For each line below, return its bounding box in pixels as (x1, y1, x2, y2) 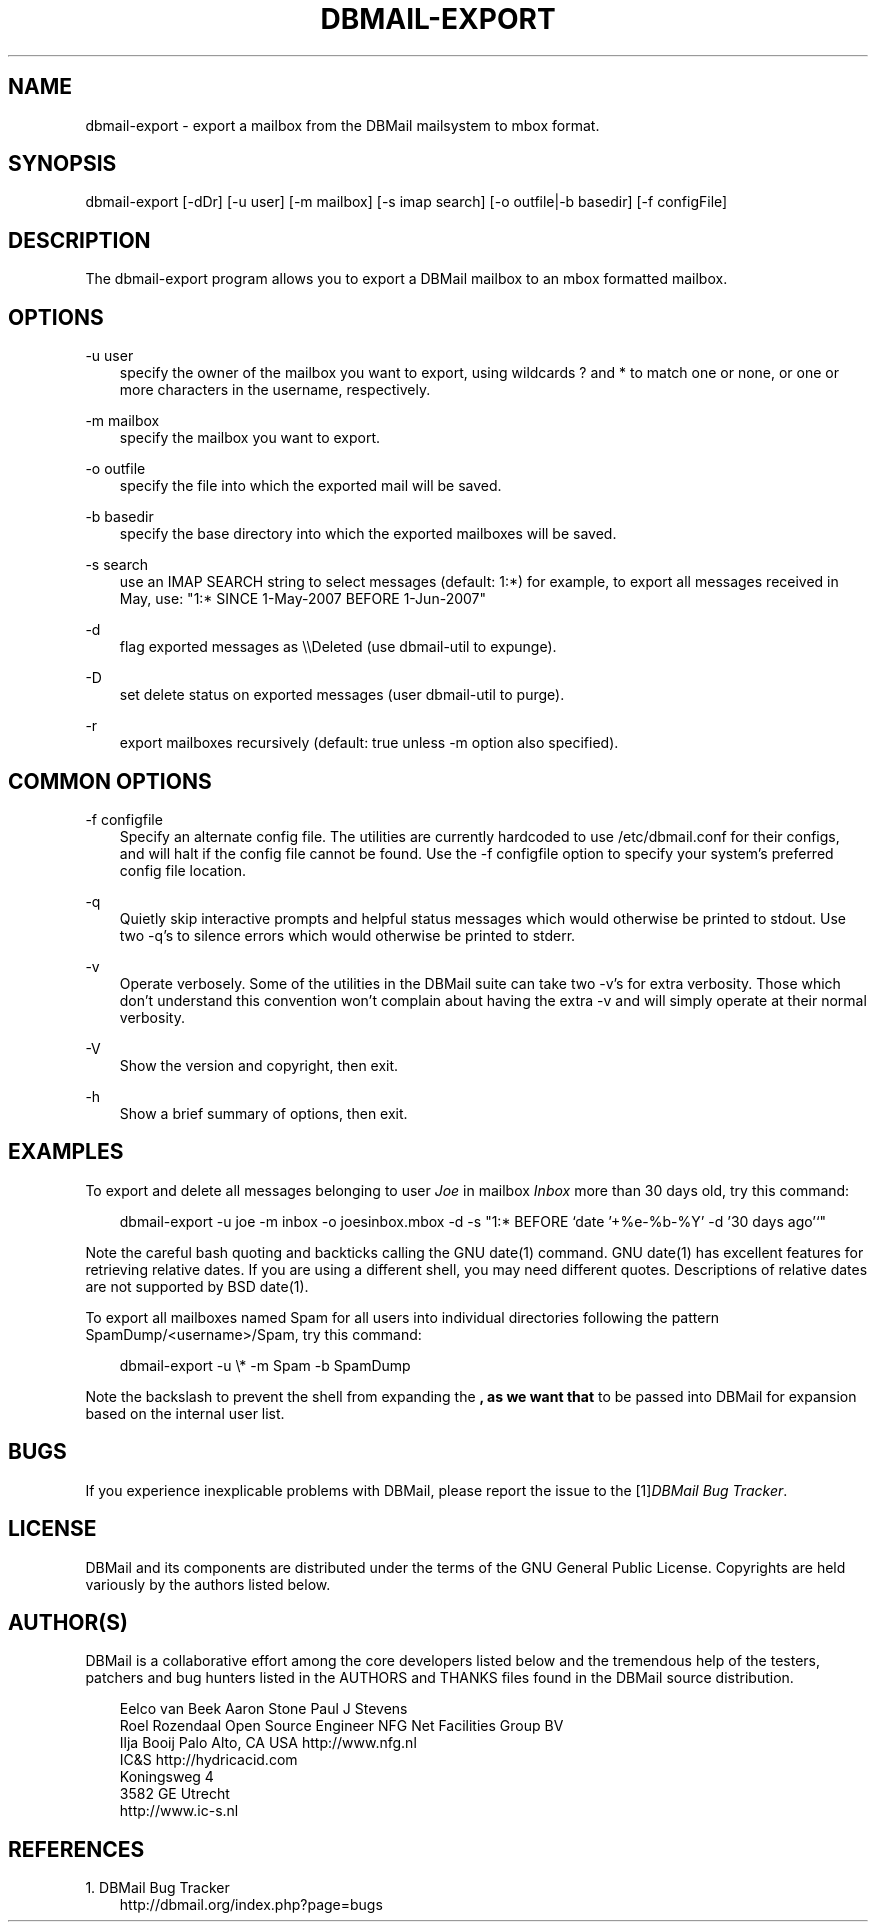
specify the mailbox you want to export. (119, 429, 381, 447)
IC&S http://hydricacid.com (119, 1751, 298, 1769)
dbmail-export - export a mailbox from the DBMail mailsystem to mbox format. (85, 116, 600, 134)
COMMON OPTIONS (8, 768, 212, 794)
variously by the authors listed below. (85, 1575, 331, 1593)
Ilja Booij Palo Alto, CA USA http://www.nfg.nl (119, 1734, 417, 1752)
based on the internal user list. (85, 1404, 285, 1422)
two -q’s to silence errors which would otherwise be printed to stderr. (119, 926, 576, 944)
